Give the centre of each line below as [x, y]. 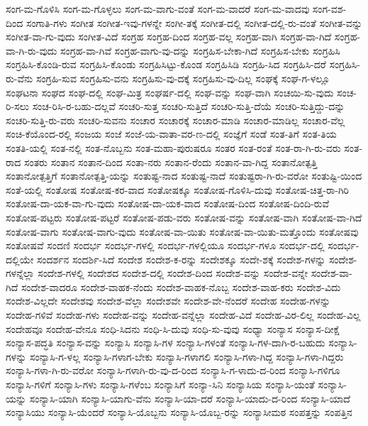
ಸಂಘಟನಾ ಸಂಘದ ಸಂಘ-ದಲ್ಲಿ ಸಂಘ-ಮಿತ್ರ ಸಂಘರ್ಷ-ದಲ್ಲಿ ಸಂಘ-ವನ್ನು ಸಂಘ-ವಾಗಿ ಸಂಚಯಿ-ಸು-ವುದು [170, 92]
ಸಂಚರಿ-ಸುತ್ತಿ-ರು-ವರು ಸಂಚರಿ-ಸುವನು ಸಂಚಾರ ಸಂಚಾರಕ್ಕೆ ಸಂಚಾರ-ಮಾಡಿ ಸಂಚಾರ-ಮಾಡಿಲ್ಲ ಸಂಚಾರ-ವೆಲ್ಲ [175, 120]
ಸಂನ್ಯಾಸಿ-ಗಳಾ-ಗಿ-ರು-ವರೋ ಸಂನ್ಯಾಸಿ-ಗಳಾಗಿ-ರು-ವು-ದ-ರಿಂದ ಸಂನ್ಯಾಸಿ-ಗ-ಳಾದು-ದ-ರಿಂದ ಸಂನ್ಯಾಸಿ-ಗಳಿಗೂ [173, 370]
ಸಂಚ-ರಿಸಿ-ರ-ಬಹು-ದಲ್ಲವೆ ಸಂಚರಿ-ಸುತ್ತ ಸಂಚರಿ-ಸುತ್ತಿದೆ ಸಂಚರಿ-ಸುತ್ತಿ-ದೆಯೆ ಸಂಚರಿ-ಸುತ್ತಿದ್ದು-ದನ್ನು [189, 106]
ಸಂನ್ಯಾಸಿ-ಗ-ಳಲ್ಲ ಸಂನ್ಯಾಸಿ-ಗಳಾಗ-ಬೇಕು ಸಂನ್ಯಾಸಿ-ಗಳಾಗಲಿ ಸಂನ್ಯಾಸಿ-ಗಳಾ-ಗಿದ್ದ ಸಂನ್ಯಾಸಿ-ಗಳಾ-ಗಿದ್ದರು [186, 356]
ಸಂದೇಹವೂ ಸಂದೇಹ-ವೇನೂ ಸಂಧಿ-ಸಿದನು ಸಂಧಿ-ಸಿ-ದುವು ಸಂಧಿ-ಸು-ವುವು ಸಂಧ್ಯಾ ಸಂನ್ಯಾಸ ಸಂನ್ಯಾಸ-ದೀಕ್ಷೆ [173, 328]
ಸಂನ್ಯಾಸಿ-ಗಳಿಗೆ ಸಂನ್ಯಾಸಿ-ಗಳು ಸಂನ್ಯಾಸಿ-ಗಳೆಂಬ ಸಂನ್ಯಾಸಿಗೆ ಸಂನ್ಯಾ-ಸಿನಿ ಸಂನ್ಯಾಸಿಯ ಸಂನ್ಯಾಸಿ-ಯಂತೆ [160, 384]
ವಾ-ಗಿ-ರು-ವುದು [32, 50]
